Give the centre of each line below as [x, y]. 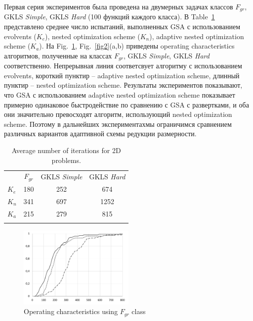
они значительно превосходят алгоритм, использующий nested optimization [118, 114]
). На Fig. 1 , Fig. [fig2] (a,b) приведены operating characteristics [137, 46]
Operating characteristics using [71, 311]
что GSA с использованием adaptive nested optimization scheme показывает [120, 95]
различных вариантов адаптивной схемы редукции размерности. [100, 134]
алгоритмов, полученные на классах [58, 55]
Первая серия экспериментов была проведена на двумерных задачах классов [119, 6]
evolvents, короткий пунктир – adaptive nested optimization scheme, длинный [122, 75]
